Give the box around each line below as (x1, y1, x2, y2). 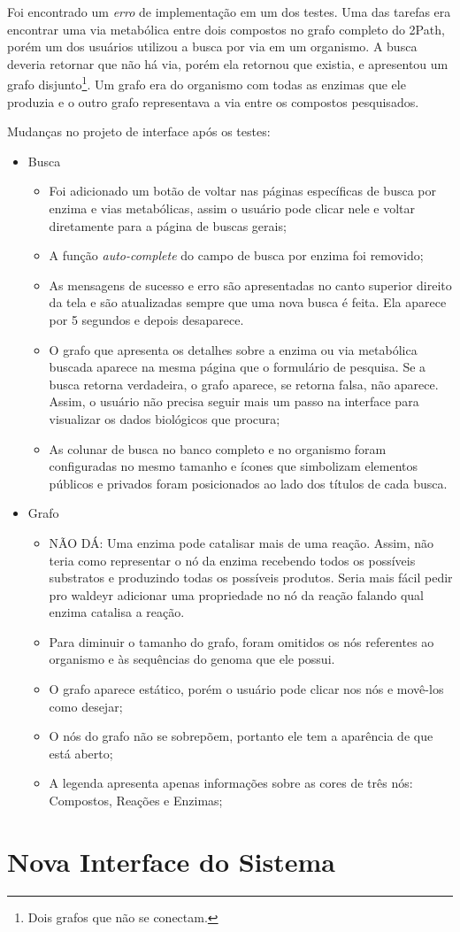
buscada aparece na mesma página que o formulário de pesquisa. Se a (49, 358, 426, 376)
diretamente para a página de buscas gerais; (49, 216, 287, 235)
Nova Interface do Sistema (7, 843, 336, 879)
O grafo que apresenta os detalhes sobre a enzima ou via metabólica (49, 340, 418, 358)
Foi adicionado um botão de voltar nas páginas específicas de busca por (49, 181, 436, 200)
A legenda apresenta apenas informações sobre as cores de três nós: (49, 774, 413, 792)
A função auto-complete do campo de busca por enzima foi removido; (49, 246, 424, 265)
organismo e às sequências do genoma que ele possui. (49, 650, 335, 668)
